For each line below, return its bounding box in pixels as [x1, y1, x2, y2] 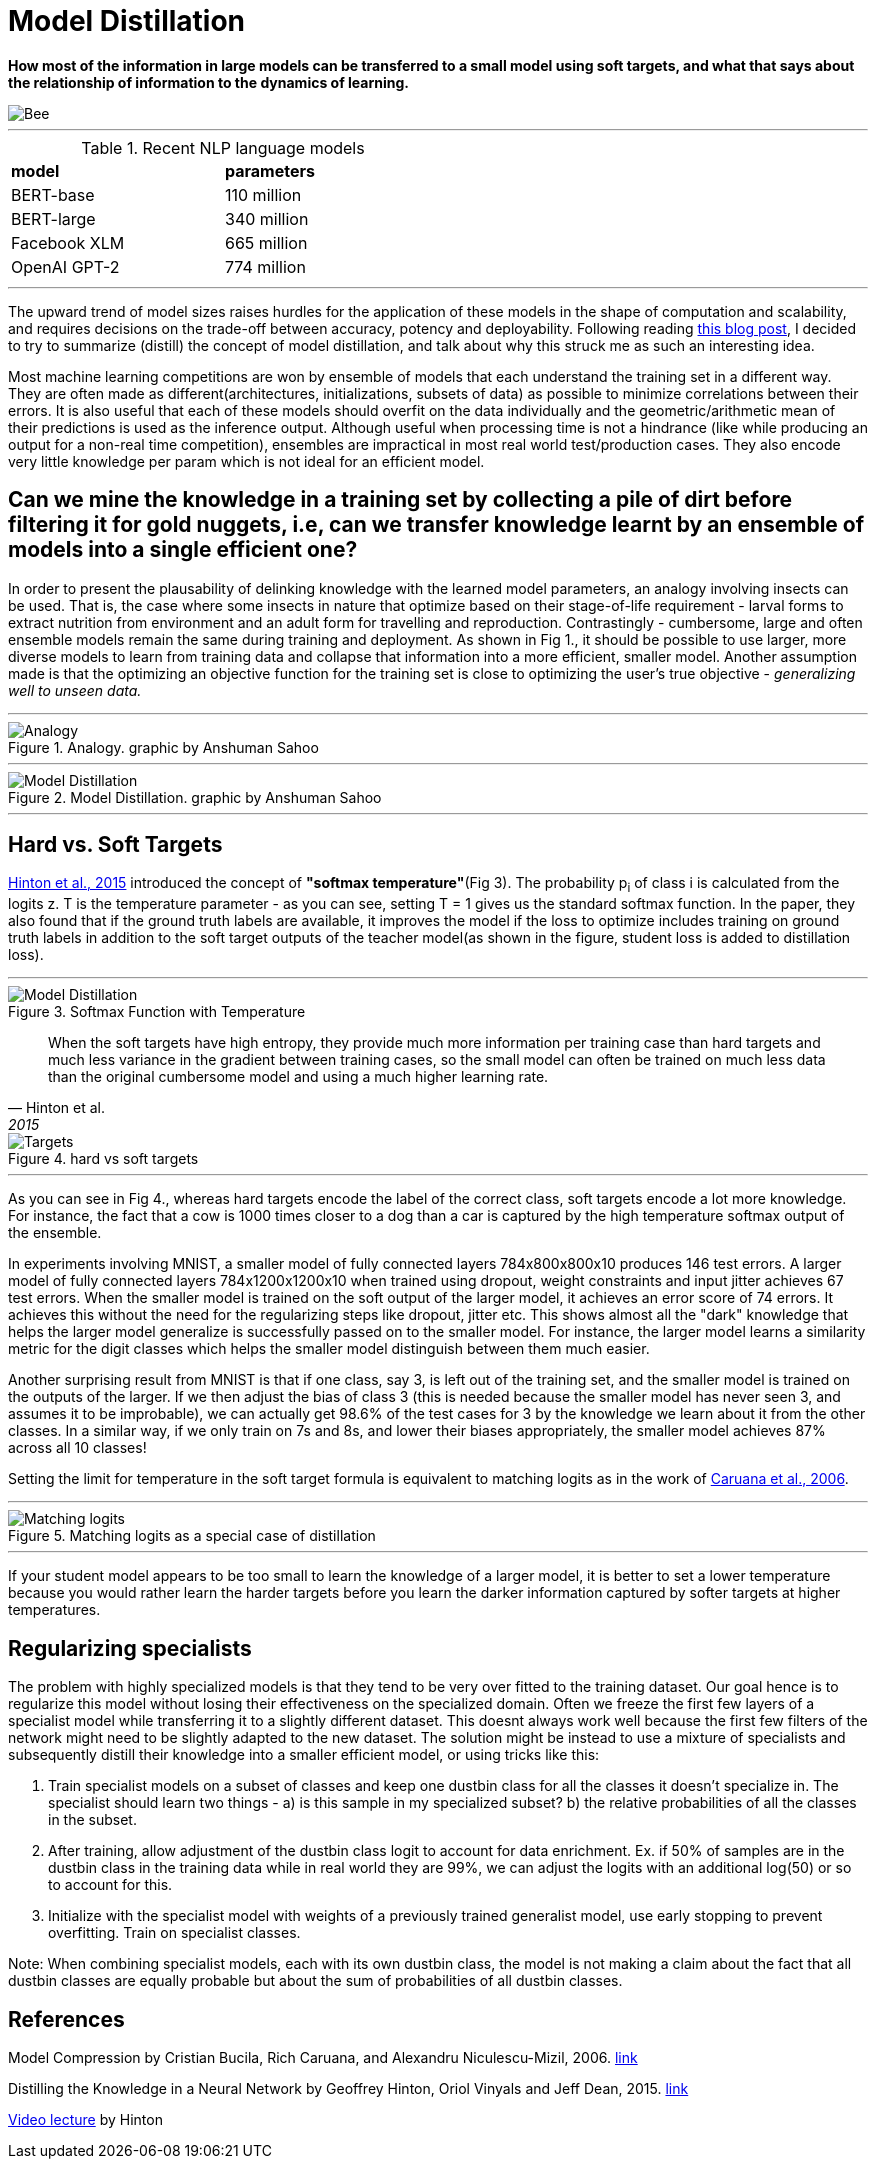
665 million [225, 232, 308, 253]
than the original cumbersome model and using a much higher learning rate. [48, 1068, 549, 1086]
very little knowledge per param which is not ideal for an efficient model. [8, 452, 485, 470]
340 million [225, 208, 309, 229]
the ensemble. [8, 1224, 102, 1242]
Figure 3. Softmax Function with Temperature [8, 1003, 306, 1021]
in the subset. [48, 1811, 137, 1829]
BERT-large [11, 208, 96, 229]
